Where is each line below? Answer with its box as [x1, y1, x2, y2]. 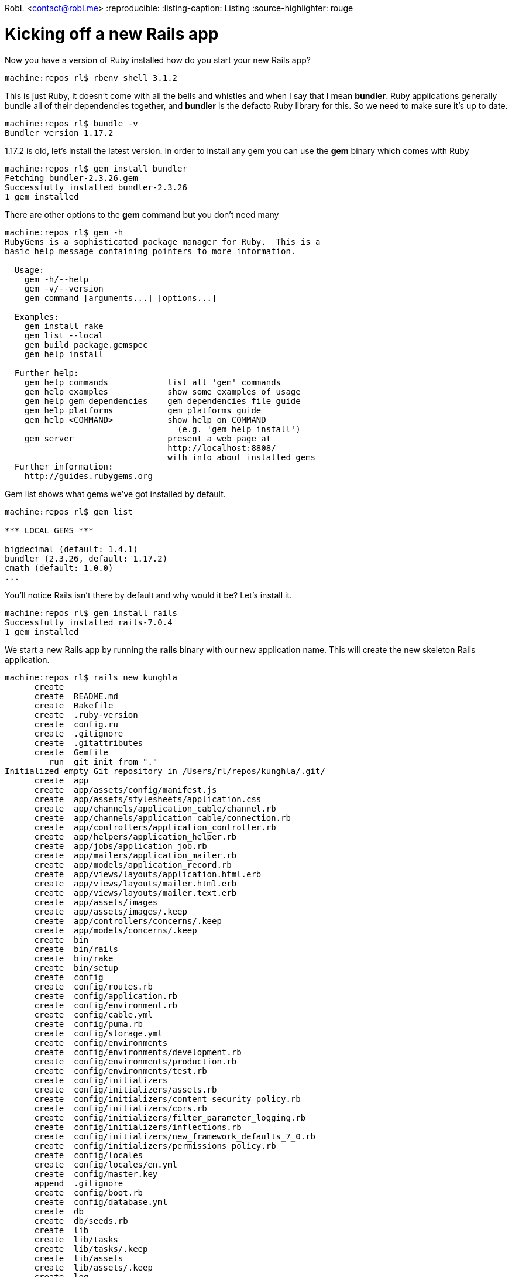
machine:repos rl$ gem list [5, 506, 133, 516]
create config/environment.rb [34, 1000, 178, 1010]
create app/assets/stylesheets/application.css [34, 794, 262, 804]
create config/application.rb [34, 991, 178, 1001]
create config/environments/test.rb [34, 1066, 207, 1076]
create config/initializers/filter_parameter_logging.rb [34, 1112, 306, 1122]
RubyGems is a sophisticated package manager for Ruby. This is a [5, 237, 321, 247]
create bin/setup [34, 963, 118, 973]
